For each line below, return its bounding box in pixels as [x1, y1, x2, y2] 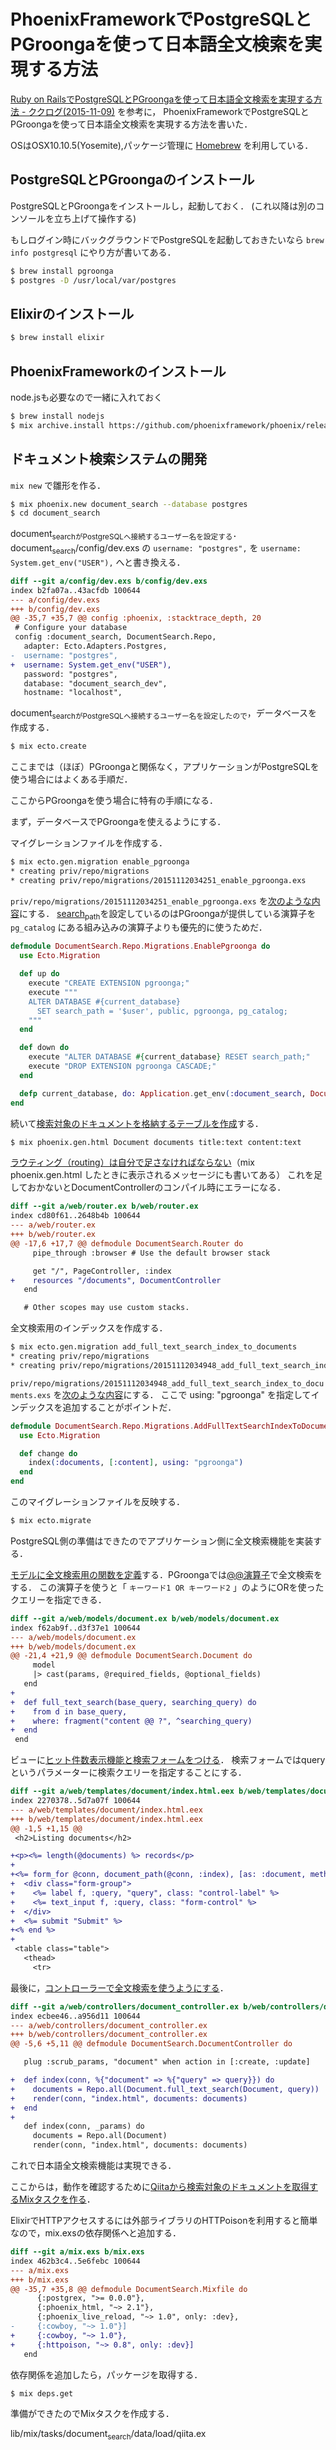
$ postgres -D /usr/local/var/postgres [10, 275, 177, 285]
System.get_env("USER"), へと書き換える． [10, 556, 186, 568]
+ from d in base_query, [10, 1706, 128, 1717]
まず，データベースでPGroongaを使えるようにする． [10, 815, 227, 827]
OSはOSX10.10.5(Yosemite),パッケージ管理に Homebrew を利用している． [10, 139, 314, 151]
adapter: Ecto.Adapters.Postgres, [23, 641, 168, 652]
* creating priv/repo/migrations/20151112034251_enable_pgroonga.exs [10, 875, 307, 885]
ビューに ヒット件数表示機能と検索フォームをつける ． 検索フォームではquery [10, 1754, 326, 1766]
